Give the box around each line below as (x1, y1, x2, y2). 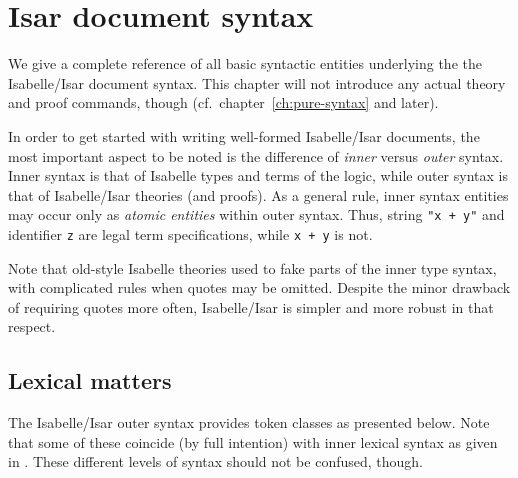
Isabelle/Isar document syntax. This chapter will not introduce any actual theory (8, 72, 506, 93)
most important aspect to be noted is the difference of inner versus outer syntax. (8, 145, 504, 166)
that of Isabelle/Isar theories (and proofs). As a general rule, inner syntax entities (8, 184, 509, 205)
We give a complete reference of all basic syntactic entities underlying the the (8, 53, 482, 74)
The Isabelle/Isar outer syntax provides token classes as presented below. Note (8, 412, 490, 433)
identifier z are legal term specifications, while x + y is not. (8, 223, 373, 244)
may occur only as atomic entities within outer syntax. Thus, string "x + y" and (8, 204, 505, 225)
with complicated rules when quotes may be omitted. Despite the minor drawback (8, 277, 511, 298)
